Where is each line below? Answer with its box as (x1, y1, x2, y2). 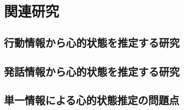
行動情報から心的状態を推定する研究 (4, 34, 180, 50)
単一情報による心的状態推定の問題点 (4, 92, 180, 108)
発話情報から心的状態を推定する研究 (4, 63, 180, 79)
